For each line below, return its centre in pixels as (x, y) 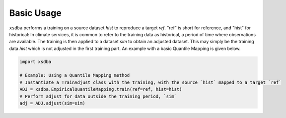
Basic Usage (35, 13)
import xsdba (36, 61)
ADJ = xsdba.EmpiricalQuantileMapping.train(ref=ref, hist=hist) (101, 89)
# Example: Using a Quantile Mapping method (75, 75)
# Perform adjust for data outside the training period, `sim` (98, 96)
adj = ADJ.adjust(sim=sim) (52, 103)
